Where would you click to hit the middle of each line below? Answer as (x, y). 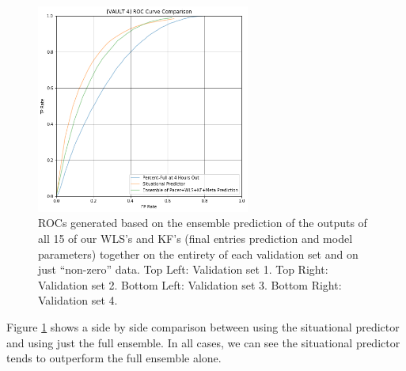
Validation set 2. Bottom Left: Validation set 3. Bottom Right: (190, 284)
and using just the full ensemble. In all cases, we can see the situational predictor (203, 342)
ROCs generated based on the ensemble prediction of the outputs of (203, 223)
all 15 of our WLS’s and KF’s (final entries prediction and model (195, 238)
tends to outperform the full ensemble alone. (114, 358)
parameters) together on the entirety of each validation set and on (198, 254)
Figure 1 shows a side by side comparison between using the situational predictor (203, 327)
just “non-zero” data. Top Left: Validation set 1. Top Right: (183, 269)
